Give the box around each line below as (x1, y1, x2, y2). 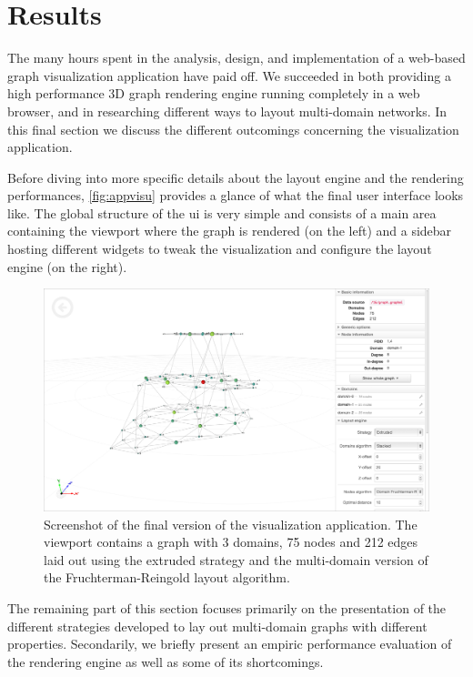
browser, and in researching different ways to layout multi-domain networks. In (7, 101, 448, 120)
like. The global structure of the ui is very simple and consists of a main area (7, 203, 437, 222)
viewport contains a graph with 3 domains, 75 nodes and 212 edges (44, 532, 418, 551)
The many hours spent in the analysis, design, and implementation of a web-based (7, 48, 466, 67)
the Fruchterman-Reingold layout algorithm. (44, 568, 290, 587)
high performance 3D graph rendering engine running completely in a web (7, 84, 420, 103)
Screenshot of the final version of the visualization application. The (44, 514, 418, 533)
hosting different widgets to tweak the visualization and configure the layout (7, 239, 432, 258)
